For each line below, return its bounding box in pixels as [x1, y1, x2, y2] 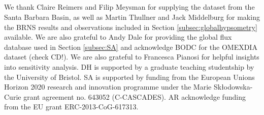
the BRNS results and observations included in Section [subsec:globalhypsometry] [4, 21, 257, 32]
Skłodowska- [213, 81, 253, 92]
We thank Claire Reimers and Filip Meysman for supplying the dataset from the [4, 2, 255, 12]
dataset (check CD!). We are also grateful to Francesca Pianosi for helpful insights [4, 51, 259, 62]
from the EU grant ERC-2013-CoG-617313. [4, 101, 139, 112]
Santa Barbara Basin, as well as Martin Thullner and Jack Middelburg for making [4, 11, 260, 22]
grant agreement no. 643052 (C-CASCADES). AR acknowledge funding [23, 91, 246, 102]
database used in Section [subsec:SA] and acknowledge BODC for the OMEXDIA [4, 41, 257, 52]
